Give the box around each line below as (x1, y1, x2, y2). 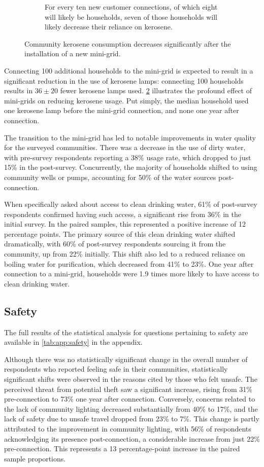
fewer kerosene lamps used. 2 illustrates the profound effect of (60, 85, 252, 96)
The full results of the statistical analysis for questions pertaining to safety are (4, 327, 248, 337)
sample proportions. (4, 453, 66, 463)
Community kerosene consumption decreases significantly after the (24, 38, 231, 49)
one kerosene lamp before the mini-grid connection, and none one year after (4, 105, 239, 116)
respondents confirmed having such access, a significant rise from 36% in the (4, 208, 241, 219)
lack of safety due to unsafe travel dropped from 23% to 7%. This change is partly (4, 413, 259, 424)
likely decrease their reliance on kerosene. (45, 21, 173, 32)
